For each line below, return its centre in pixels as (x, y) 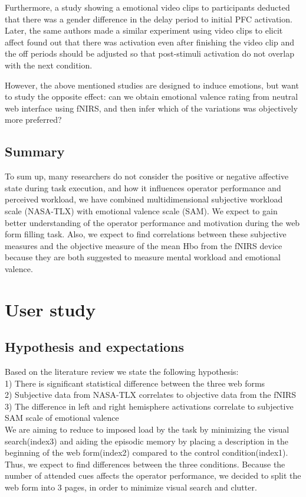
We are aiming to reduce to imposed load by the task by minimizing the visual (147, 429)
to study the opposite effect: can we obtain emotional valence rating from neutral (152, 97)
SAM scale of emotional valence (62, 418)
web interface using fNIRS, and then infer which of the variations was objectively (151, 108)
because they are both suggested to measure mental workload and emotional (143, 257)
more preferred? (33, 120)
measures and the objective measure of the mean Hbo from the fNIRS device (144, 245)
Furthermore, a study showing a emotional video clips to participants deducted (147, 7)
